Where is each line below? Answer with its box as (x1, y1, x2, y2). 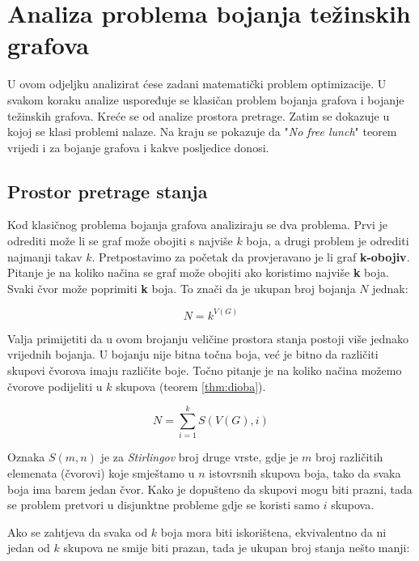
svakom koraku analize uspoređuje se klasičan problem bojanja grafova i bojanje (7, 91, 404, 108)
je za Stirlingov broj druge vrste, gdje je (100, 448, 298, 465)
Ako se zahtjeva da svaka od (7, 523, 148, 540)
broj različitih (315, 448, 383, 465)
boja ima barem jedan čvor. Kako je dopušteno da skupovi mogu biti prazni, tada (7, 480, 413, 497)
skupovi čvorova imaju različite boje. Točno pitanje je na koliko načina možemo (7, 362, 402, 379)
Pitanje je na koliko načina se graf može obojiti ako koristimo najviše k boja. (7, 264, 389, 281)
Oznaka (7, 448, 45, 465)
